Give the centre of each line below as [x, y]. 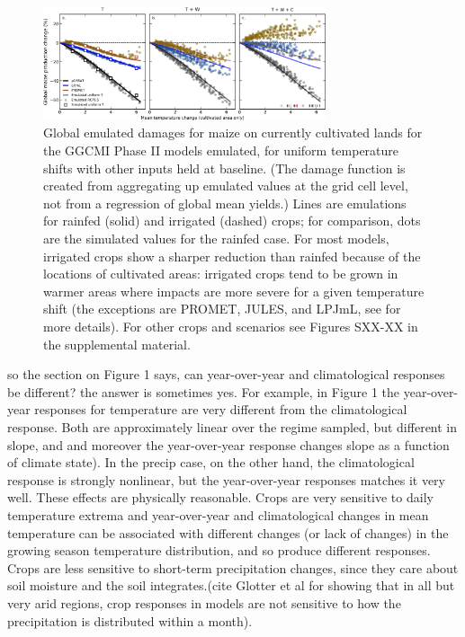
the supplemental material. [117, 344]
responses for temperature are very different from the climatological [221, 409]
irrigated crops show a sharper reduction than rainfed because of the [232, 256]
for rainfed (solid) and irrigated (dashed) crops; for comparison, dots [232, 221]
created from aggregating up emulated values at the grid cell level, [226, 186]
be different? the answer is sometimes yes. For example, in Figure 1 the [204, 391]
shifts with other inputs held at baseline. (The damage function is [224, 168]
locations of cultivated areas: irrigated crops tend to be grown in [221, 274]
